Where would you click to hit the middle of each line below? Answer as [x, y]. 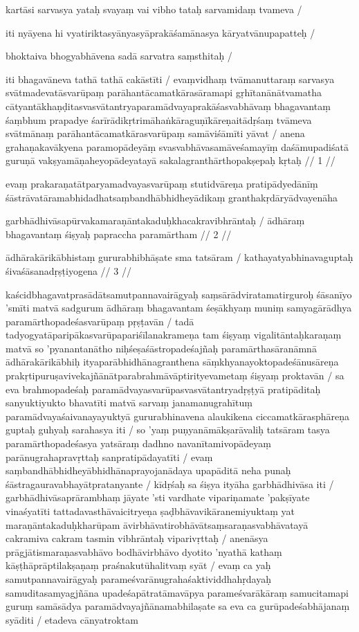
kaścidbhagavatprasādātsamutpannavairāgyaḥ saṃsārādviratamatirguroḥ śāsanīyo [179, 294]
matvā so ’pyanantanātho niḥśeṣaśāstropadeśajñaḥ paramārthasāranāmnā [161, 348]
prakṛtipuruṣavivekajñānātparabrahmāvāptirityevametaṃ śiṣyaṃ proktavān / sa [175, 376]
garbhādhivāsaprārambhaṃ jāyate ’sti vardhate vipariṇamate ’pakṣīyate [158, 497]
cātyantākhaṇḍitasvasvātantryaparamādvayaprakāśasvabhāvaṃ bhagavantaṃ [168, 106]
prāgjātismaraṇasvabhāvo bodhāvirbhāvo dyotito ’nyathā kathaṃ [144, 551]
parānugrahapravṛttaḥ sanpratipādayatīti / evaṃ [109, 457]
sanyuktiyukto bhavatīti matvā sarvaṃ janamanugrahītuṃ [129, 403]
